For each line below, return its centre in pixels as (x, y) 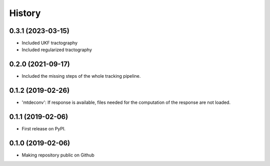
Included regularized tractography (57, 50)
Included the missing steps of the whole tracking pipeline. (81, 76)
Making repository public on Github (58, 155)
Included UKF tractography (49, 43)
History (25, 13)
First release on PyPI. (44, 129)
